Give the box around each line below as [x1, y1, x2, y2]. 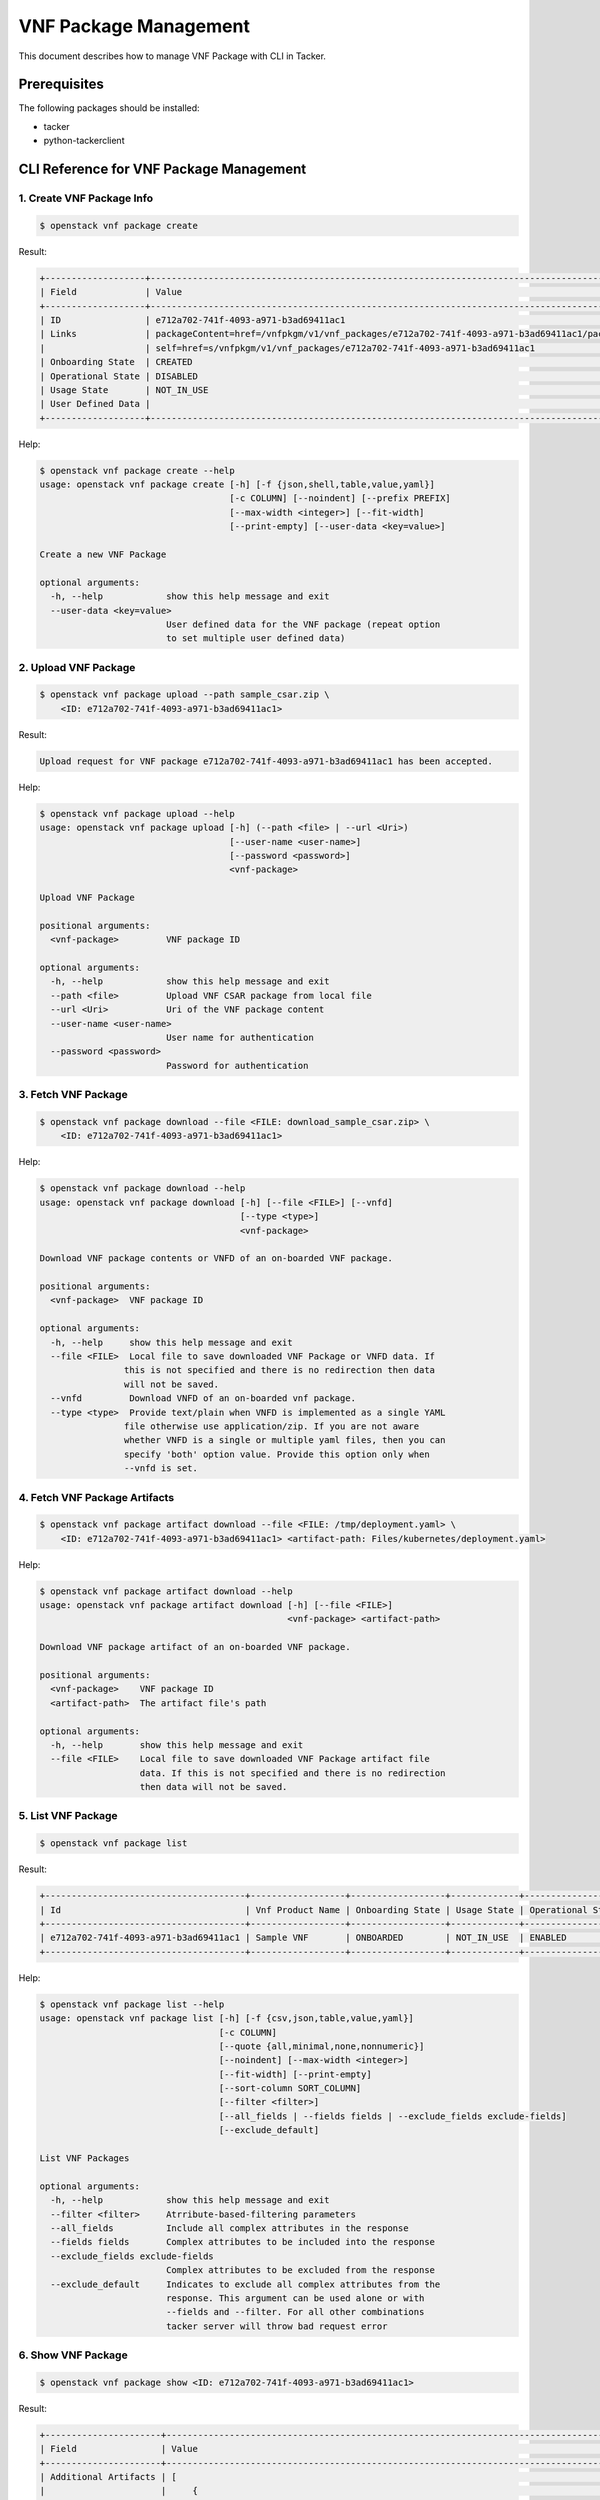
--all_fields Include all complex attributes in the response [50, 2223, 409, 2234]
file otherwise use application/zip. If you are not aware [123, 1420, 420, 1432]
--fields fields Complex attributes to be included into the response [50, 2236, 435, 2248]
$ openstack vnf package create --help [39, 465, 235, 476]
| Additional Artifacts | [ [39, 2471, 177, 2483]
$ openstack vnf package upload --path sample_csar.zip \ [39, 689, 330, 700]
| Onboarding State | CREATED [39, 356, 194, 368]
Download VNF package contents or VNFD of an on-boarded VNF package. [39, 1253, 394, 1264]
